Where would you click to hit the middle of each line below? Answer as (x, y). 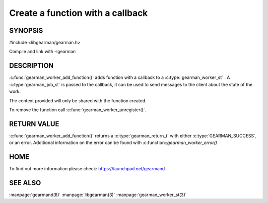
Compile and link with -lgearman (42, 52)
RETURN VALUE (34, 124)
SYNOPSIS (26, 31)
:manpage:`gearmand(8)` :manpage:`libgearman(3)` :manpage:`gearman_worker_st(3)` (98, 195)
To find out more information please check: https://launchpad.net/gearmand (87, 169)
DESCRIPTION (32, 66)
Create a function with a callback (79, 13)
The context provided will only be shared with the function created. (78, 101)
